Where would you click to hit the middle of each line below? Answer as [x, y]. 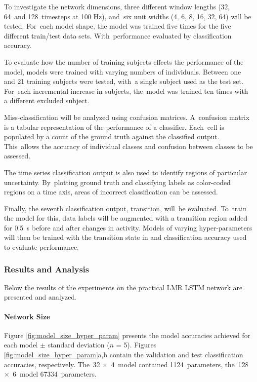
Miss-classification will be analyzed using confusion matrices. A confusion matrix [127, 117]
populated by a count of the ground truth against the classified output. [112, 136]
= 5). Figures [136, 345]
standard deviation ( [79, 345]
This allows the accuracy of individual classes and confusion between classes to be [128, 146]
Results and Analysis [47, 269]
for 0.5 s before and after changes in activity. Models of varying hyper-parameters [128, 227]
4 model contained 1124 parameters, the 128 [180, 364]
